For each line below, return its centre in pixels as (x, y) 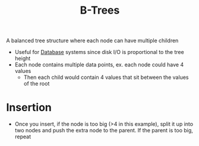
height (23, 58)
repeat (23, 137)
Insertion (29, 108)
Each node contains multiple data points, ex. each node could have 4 (99, 65)
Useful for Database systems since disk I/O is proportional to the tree (99, 52)
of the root (37, 84)
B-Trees (100, 10)
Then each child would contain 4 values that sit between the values (106, 77)
